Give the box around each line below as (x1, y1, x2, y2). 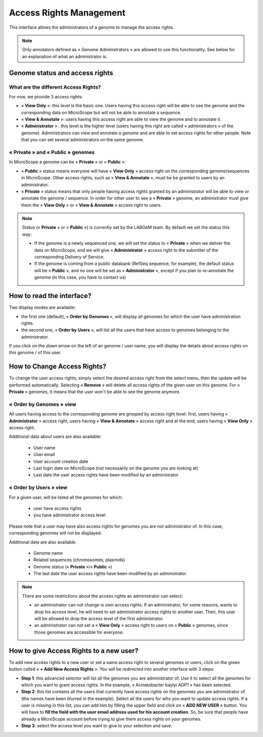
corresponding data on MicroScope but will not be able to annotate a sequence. (21, 110, 182, 115)
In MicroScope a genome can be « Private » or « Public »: (9, 159, 126, 165)
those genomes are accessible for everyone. (34, 629, 124, 635)
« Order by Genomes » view (9, 401, 76, 408)
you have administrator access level (33, 512, 106, 518)
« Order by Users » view (9, 484, 68, 491)
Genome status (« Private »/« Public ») (33, 564, 113, 569)
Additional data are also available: (9, 539, 76, 545)
